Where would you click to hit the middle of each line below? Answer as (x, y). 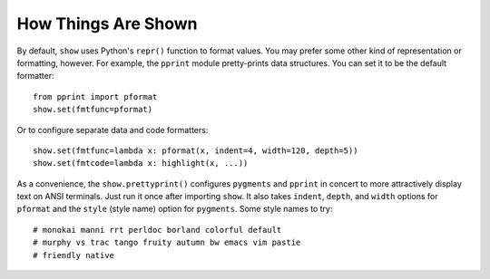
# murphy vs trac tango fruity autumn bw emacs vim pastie (167, 243)
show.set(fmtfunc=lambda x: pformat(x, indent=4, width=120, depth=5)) (196, 150)
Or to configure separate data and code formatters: (113, 130)
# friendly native (74, 255)
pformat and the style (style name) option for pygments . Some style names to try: (175, 209)
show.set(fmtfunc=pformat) (93, 110)
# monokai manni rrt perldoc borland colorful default (157, 230)
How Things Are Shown (108, 24)
